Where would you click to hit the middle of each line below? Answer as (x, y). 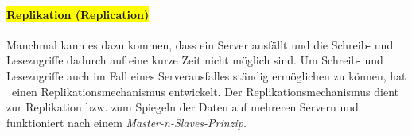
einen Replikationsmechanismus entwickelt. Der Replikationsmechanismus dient (205, 91)
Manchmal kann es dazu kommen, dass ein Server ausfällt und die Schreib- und (200, 44)
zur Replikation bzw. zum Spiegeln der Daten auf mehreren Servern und (183, 107)
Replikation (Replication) (78, 14)
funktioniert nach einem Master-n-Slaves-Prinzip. (127, 122)
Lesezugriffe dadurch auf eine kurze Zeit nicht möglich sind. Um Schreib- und (195, 60)
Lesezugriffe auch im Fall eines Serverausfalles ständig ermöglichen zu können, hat (206, 75)
